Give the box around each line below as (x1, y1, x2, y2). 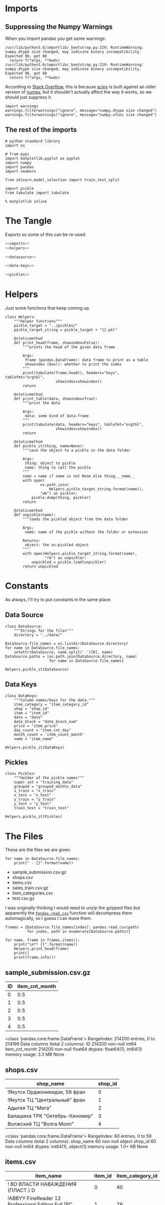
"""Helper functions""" (14, 319, 63, 324)
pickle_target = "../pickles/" (14, 323, 78, 328)
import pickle (5, 186, 34, 191)
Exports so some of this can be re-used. (5, 232, 87, 237)
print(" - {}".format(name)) (14, 861, 74, 866)
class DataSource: (5, 624, 43, 629)
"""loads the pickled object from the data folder (23, 517, 129, 522)
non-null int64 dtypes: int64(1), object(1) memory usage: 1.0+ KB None (5, 1144, 148, 1149)
